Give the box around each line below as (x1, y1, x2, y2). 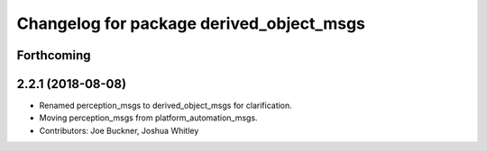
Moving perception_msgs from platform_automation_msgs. (39, 112, 258, 123)
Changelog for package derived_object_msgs (16, 13, 365, 33)
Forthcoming (16, 48, 91, 63)
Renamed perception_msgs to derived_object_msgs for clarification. (39, 100, 292, 111)
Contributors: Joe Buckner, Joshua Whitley (39, 125, 199, 136)
